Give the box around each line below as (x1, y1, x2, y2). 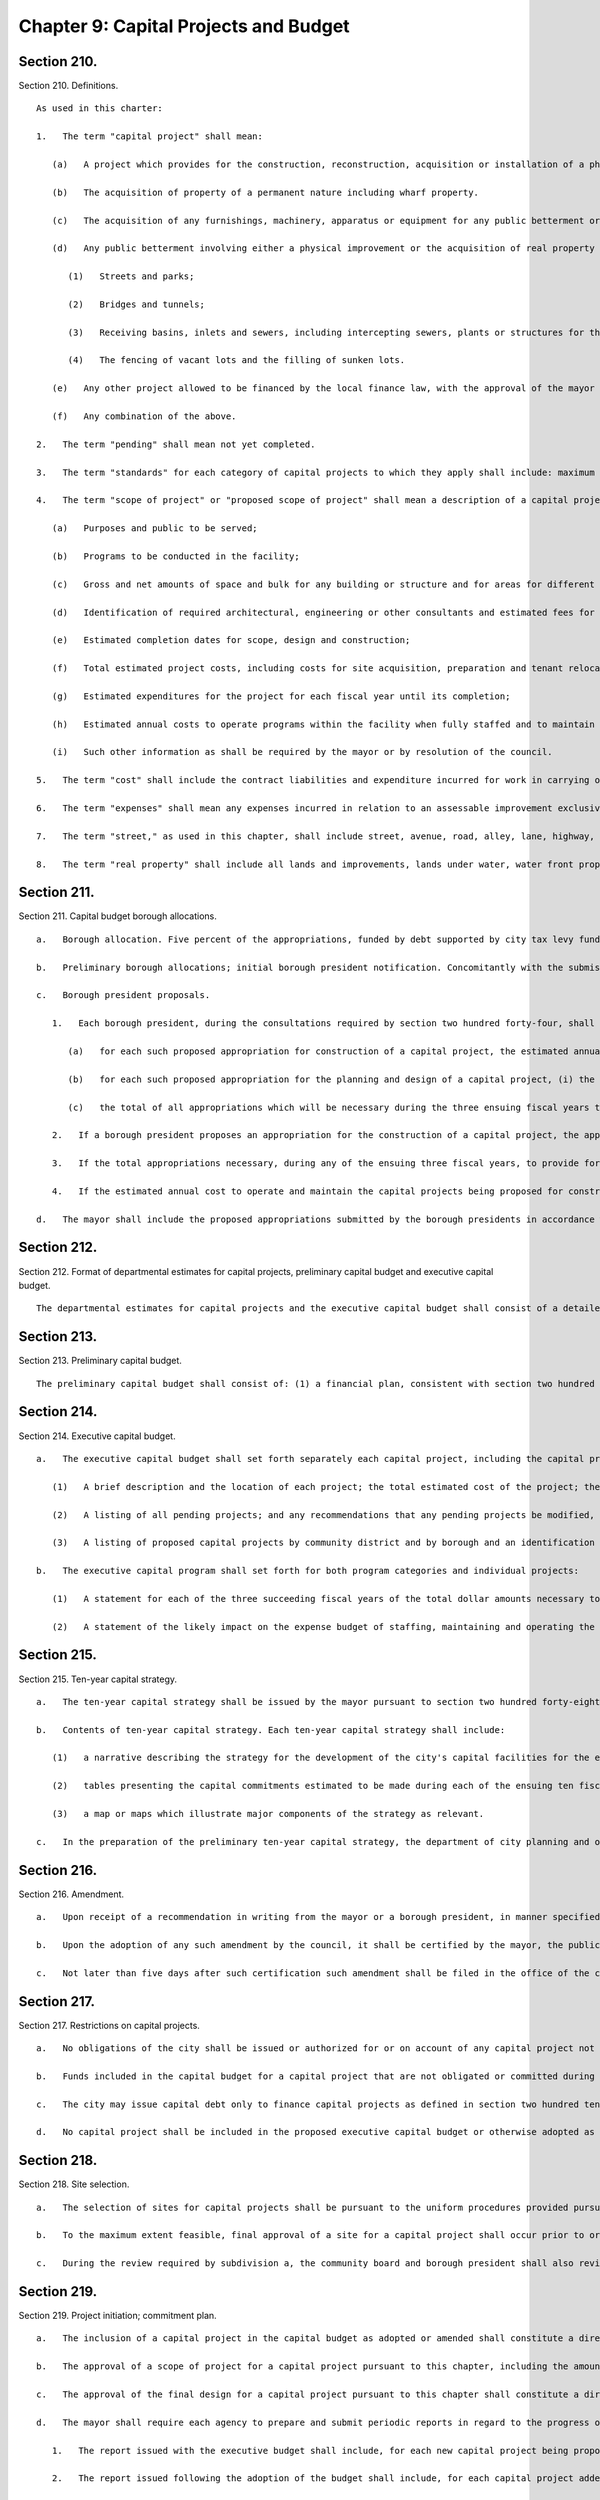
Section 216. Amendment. (18, 1888, 125, 1900)
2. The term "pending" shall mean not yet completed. (36, 438, 316, 450)
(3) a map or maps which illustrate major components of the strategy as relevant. (51, 1808, 485, 1820)
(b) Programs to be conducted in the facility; (51, 550, 300, 562)
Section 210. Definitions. (18, 80, 119, 92)
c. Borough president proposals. (36, 990, 211, 1001)
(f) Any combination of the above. (51, 411, 237, 422)
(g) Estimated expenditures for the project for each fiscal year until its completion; (51, 690, 511, 702)
